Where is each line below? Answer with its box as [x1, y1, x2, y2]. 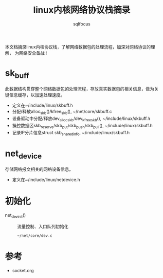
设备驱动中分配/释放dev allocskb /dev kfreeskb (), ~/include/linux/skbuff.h [12, 116, 151, 123]
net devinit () [5, 212, 26, 219]
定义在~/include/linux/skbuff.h [12, 102, 73, 108]
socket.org [12, 267, 34, 273]
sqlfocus [72, 21, 91, 27]
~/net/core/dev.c [17, 233, 53, 238]
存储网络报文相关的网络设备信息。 [5, 166, 73, 172]
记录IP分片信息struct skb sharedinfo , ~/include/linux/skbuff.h [12, 129, 130, 137]
